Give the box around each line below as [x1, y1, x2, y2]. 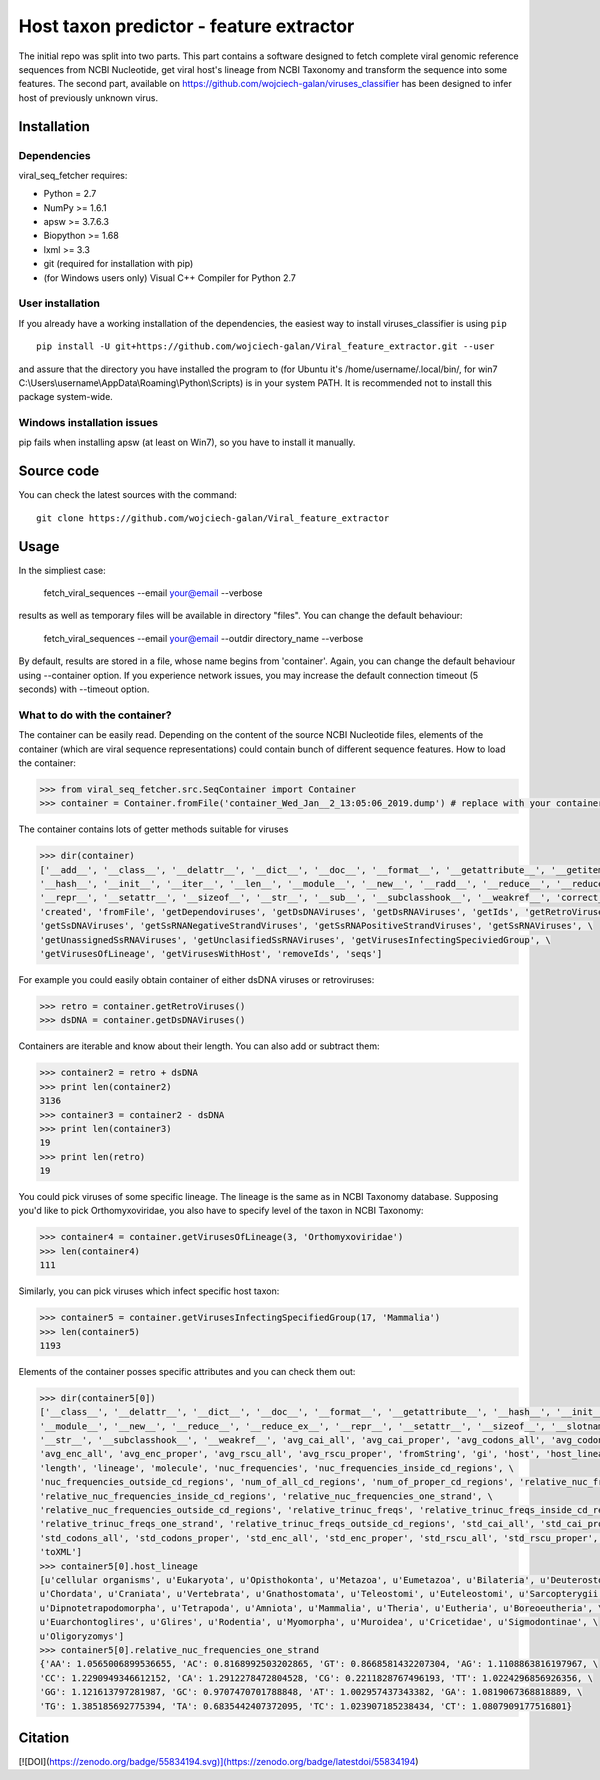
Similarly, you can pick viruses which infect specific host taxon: [18, 1285, 280, 1297]
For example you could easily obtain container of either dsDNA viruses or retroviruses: [18, 973, 375, 985]
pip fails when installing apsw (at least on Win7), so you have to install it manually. [18, 436, 356, 449]
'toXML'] [39, 1546, 83, 1558]
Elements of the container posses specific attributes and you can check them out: [18, 1365, 356, 1377]
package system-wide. [18, 391, 114, 403]
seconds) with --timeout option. [18, 683, 150, 695]
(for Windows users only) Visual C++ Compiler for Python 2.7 [43, 271, 297, 284]
